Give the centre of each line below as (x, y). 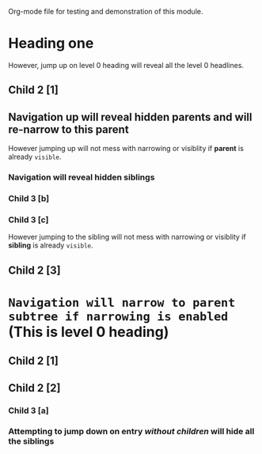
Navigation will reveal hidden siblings (82, 177)
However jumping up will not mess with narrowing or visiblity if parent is (126, 149)
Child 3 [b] (29, 199)
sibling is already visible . (51, 245)
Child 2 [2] (34, 388)
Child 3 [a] (28, 410)
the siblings (31, 441)
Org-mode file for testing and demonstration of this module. (106, 11)
